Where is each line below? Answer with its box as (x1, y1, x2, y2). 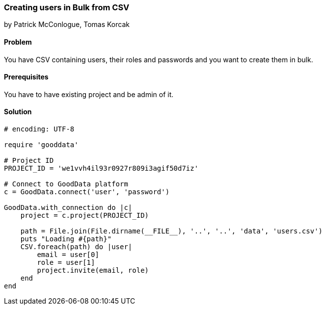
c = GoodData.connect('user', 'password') (4, 188, 170, 196)
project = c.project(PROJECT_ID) (20, 211, 149, 220)
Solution (4, 107, 32, 116)
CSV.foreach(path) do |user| (20, 243, 133, 251)
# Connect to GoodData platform (4, 180, 128, 188)
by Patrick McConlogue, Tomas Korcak (4, 20, 130, 29)
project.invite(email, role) (37, 266, 149, 275)
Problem (4, 37, 32, 46)
